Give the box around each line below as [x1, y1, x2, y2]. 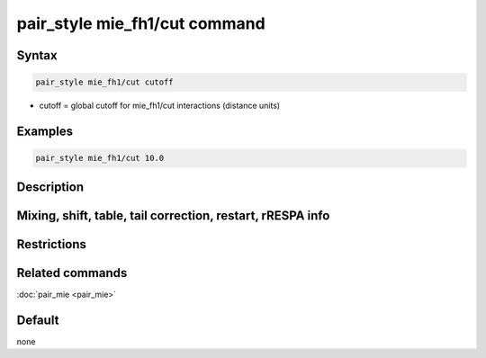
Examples [16, 123, 74, 139]
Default [16, 312, 59, 327]
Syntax [16, 48, 58, 63]
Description [16, 179, 85, 194]
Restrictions [16, 237, 87, 252]
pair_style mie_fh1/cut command [16, 13, 265, 33]
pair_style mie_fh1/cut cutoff [35, 77, 175, 87]
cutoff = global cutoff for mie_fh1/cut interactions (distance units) [39, 100, 281, 112]
